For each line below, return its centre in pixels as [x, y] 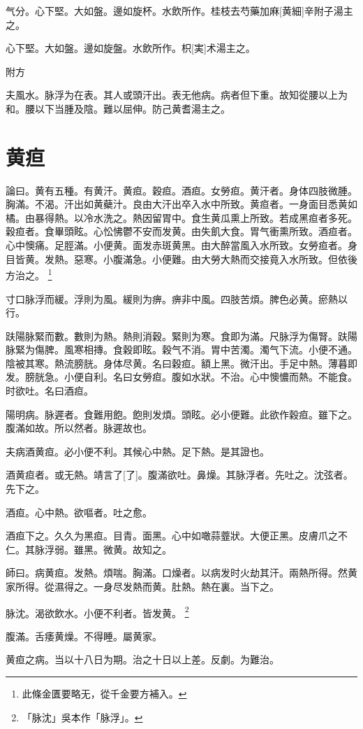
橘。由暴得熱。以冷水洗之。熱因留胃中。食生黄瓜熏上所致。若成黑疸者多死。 [181, 217]
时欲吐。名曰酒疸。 [50, 391]
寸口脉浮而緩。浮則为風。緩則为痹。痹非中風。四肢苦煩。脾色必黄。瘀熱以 [177, 298]
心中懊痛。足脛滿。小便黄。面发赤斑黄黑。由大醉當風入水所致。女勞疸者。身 [181, 245]
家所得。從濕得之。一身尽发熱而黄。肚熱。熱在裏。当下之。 [142, 586]
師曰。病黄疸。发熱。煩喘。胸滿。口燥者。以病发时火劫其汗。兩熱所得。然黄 [181, 573]
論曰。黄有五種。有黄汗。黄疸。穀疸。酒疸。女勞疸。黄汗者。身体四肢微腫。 [181, 190]
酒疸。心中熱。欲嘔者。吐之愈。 [79, 512]
